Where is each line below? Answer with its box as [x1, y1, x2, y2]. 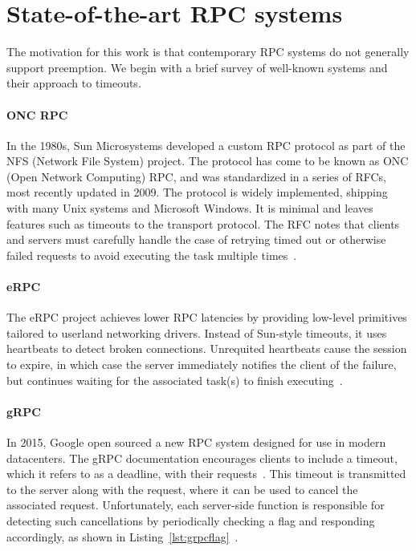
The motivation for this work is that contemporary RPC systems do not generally [6, 43, 410, 60]
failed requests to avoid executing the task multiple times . [6, 246, 297, 263]
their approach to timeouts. [6, 75, 141, 91]
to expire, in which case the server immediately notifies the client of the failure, [6, 356, 397, 373]
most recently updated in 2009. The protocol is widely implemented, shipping [6, 184, 388, 201]
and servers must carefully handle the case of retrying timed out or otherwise [6, 231, 386, 248]
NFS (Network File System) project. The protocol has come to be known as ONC [6, 152, 409, 169]
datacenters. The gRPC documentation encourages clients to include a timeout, [6, 449, 398, 466]
